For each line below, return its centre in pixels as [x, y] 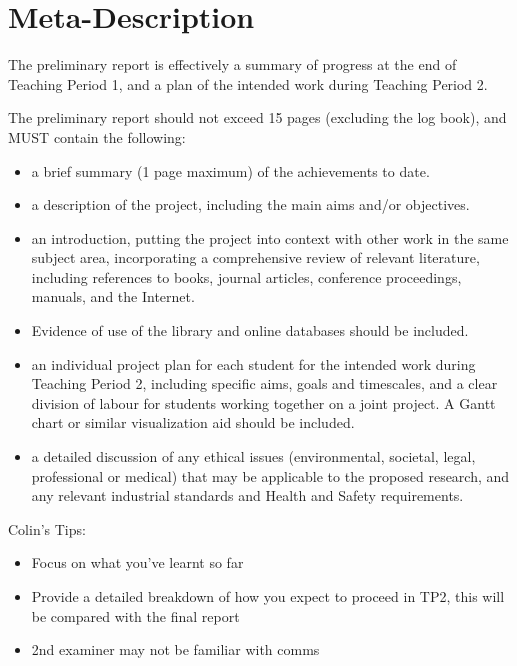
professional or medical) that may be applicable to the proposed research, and [270, 475]
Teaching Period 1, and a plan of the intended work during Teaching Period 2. [248, 83]
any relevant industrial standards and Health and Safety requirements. [247, 495]
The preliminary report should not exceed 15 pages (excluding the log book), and [257, 117]
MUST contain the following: [97, 136]
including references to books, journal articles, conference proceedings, [246, 276]
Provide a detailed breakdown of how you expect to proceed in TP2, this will [268, 596]
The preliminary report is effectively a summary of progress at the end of [232, 64]
